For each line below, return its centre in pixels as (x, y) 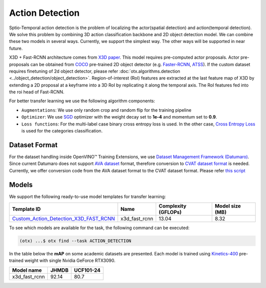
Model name (27, 270)
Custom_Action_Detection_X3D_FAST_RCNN (64, 219)
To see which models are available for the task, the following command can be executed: (99, 228)
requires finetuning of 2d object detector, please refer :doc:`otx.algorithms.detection (95, 71)
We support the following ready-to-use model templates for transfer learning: (87, 196)
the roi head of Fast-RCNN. (37, 92)
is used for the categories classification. (62, 131)
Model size (228, 206)
